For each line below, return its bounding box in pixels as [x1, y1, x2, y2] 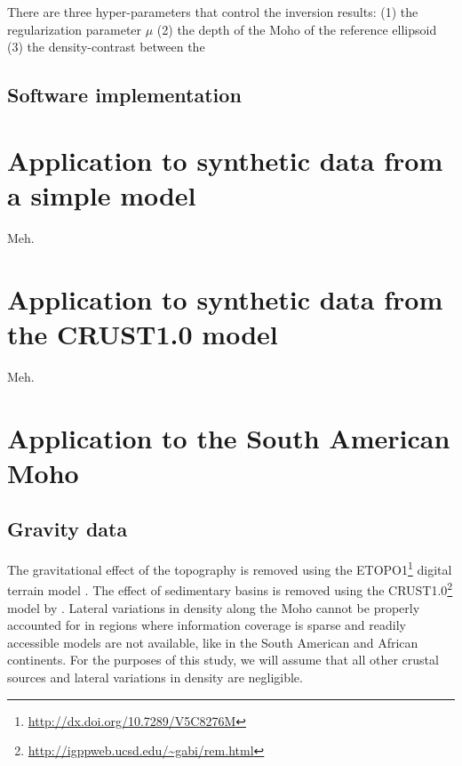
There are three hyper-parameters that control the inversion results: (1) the [7, 3, 418, 20]
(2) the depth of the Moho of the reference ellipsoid [156, 20, 437, 38]
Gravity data [7, 515, 128, 543]
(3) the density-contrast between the [7, 37, 205, 56]
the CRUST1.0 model [7, 315, 278, 351]
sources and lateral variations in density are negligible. [7, 668, 303, 687]
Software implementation [7, 81, 242, 109]
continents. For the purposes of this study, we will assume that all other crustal [7, 650, 439, 669]
